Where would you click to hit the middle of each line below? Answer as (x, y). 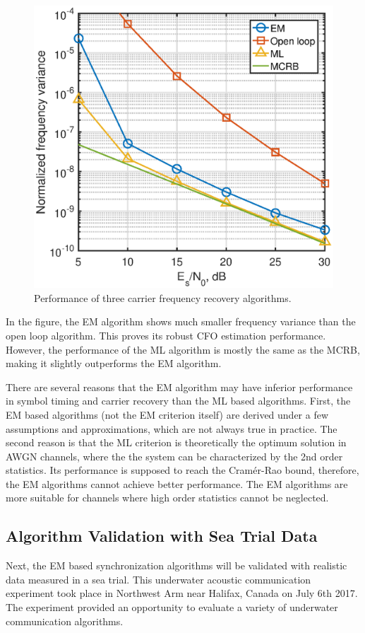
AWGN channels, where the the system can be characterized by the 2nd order (174, 456)
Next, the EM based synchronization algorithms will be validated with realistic (176, 565)
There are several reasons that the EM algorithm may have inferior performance (179, 387)
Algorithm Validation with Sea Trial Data (162, 536)
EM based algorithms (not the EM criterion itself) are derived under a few (167, 414)
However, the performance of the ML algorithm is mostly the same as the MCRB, (183, 349)
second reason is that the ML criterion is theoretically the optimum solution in (176, 442)
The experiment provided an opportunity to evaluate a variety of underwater (172, 607)
